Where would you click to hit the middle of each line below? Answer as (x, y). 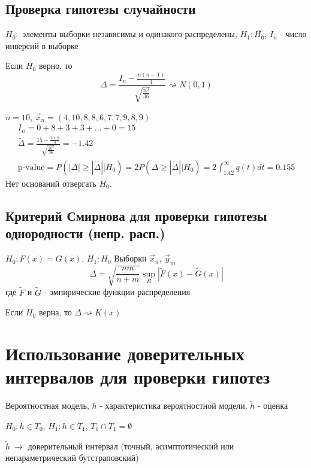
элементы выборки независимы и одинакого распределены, (130, 34)
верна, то (55, 312)
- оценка (273, 405)
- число (293, 34)
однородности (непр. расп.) (85, 233)
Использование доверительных (125, 353)
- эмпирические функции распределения (117, 292)
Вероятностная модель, (47, 405)
